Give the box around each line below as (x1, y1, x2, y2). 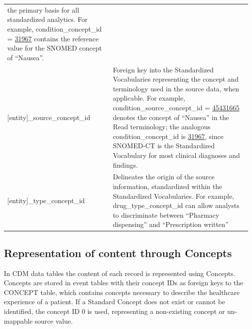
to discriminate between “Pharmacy (112, 209, 220, 220)
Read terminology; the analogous (112, 121, 211, 132)
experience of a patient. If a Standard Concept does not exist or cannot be (4, 296, 225, 307)
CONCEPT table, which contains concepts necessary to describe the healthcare (4, 287, 240, 297)
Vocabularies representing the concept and (112, 74, 239, 84)
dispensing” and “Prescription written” (112, 219, 229, 229)
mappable (4, 315, 33, 326)
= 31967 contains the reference (7, 33, 99, 43)
